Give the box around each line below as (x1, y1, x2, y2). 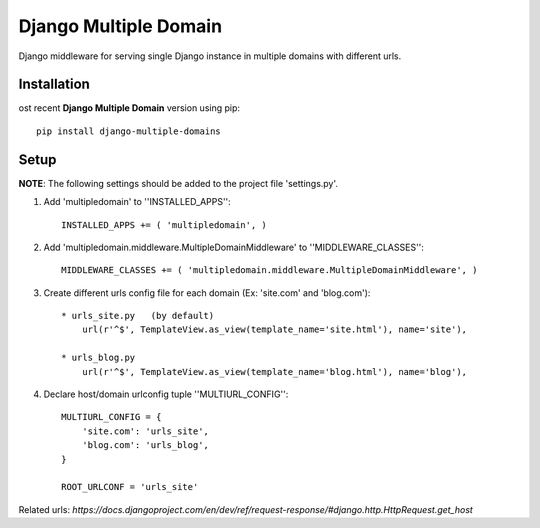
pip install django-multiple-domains (36, 125, 222, 137)
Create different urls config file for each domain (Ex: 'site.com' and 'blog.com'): (43, 286, 371, 299)
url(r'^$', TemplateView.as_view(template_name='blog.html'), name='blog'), (81, 366, 468, 377)
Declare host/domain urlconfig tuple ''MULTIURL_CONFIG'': (43, 388, 289, 400)
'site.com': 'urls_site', (81, 425, 210, 437)
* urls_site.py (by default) (61, 310, 215, 322)
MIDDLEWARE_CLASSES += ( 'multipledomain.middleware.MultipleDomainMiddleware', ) (61, 265, 478, 276)
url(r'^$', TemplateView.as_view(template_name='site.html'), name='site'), (81, 324, 468, 335)
